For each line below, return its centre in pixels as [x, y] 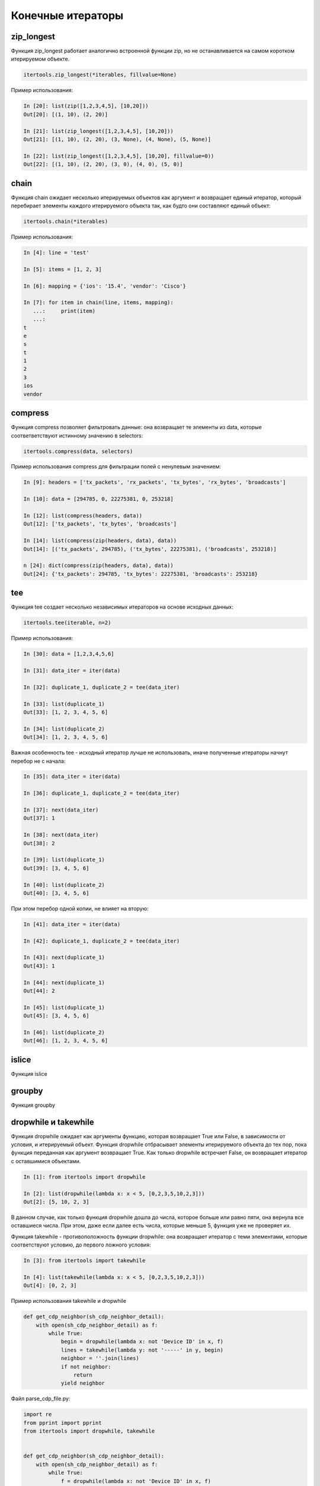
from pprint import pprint [63, 1423]
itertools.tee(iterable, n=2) [67, 623]
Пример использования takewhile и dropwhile [69, 1301]
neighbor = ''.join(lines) [100, 1359]
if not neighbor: [86, 1367]
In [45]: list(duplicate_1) [64, 1007]
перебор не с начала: [38, 761]
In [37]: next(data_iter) [61, 810]
